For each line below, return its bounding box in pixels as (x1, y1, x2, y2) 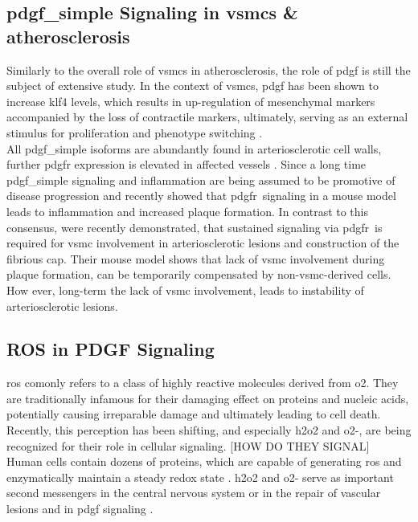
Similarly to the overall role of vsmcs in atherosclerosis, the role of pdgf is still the (6, 61, 411, 78)
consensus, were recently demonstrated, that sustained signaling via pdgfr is (6, 218, 383, 235)
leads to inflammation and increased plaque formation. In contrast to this (6, 202, 369, 219)
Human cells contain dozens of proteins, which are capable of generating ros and (6, 453, 402, 470)
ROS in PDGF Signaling (6, 336, 215, 361)
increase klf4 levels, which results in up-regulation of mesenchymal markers (6, 92, 375, 109)
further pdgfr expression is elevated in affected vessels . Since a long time (6, 156, 367, 173)
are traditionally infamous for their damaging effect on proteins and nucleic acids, (6, 389, 409, 406)
